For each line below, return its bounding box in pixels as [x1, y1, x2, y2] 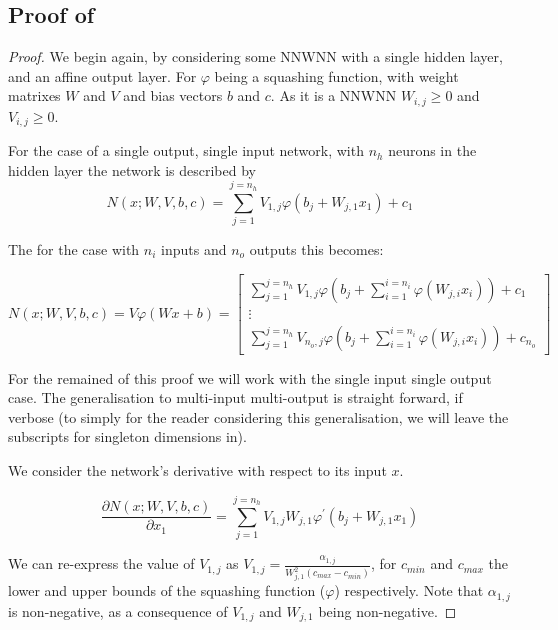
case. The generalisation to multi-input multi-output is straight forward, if [8, 387, 463, 408]
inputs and [161, 239, 227, 260]
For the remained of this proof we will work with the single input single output [8, 367, 492, 388]
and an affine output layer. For [8, 65, 197, 86]
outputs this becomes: [249, 239, 384, 260]
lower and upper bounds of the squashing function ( [8, 580, 326, 601]
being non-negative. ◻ [318, 600, 457, 621]
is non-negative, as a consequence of [8, 600, 228, 621]
